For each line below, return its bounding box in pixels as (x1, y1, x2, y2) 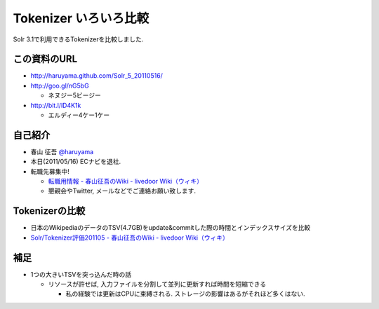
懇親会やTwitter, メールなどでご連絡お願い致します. (48, 186, 197, 195)
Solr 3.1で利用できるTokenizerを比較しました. (13, 35, 144, 43)
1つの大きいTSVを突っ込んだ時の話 (30, 270, 132, 278)
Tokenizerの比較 (13, 205, 86, 217)
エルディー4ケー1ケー (48, 111, 110, 119)
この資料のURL (13, 53, 78, 65)
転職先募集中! (30, 167, 70, 175)
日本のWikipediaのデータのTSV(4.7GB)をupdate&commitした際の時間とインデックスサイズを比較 (30, 224, 311, 232)
